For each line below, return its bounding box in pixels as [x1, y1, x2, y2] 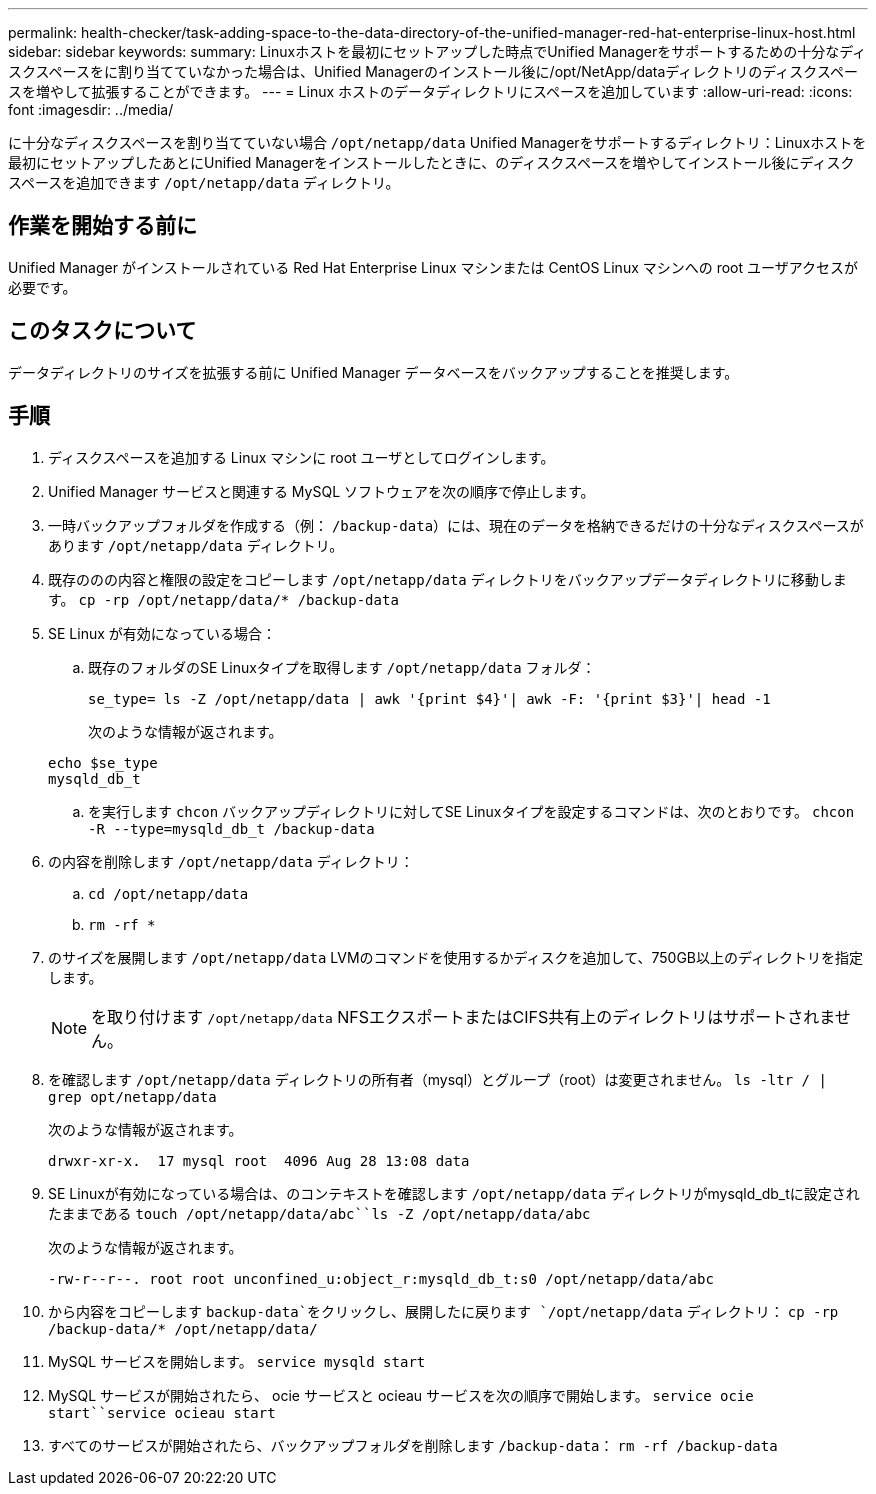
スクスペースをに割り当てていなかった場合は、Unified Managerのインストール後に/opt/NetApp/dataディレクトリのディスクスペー [8, 63, 858, 80]
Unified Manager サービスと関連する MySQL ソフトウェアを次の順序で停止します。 [48, 482, 595, 500]
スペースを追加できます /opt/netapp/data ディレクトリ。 [8, 174, 400, 191]
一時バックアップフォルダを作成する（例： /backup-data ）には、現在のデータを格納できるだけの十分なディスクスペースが [48, 516, 864, 534]
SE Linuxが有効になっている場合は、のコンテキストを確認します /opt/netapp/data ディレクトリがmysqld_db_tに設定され [48, 1184, 860, 1202]
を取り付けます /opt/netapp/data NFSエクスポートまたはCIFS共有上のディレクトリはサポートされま [91, 1006, 835, 1027]
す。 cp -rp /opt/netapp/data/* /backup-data [48, 590, 399, 608]
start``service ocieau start [48, 1404, 276, 1421]
